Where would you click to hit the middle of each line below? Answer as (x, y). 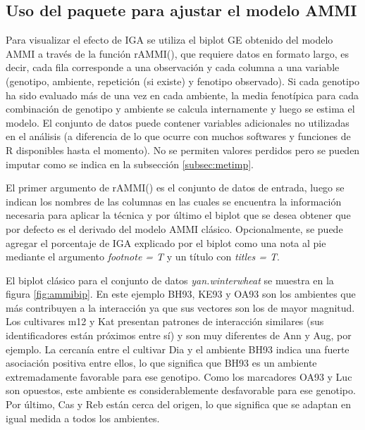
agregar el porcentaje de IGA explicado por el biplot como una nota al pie (166, 242)
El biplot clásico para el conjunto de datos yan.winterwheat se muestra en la (170, 280)
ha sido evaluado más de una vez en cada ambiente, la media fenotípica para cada (182, 95)
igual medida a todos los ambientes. (83, 418)
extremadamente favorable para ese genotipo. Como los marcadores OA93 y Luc (179, 376)
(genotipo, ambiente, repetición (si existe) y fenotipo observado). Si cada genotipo (182, 81)
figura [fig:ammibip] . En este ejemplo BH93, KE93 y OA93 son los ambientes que (181, 294)
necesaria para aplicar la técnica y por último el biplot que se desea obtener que (178, 215)
